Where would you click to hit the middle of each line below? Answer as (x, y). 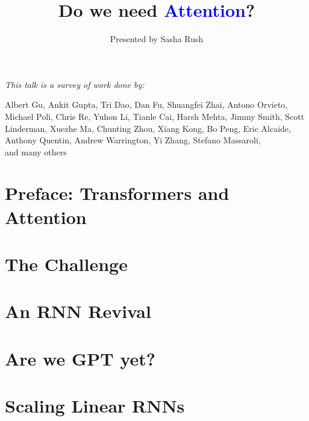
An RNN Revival (78, 311)
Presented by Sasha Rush (157, 39)
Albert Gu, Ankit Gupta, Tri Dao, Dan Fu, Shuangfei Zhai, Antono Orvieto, (146, 104)
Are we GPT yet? (80, 358)
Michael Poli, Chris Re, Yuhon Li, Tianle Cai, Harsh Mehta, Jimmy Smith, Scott (155, 116)
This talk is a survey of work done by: (75, 84)
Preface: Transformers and (117, 193)
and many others (36, 151)
